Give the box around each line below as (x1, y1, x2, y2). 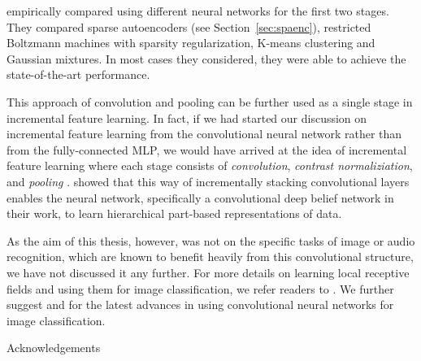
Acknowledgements (7, 339, 101, 356)
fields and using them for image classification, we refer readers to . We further (7, 280, 394, 297)
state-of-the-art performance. (7, 66, 150, 83)
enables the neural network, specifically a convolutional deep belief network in (7, 189, 394, 206)
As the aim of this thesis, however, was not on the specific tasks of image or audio (7, 232, 415, 249)
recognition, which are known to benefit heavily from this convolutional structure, (7, 248, 414, 265)
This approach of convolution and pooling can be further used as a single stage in (7, 93, 413, 110)
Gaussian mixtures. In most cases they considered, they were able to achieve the (7, 50, 406, 67)
